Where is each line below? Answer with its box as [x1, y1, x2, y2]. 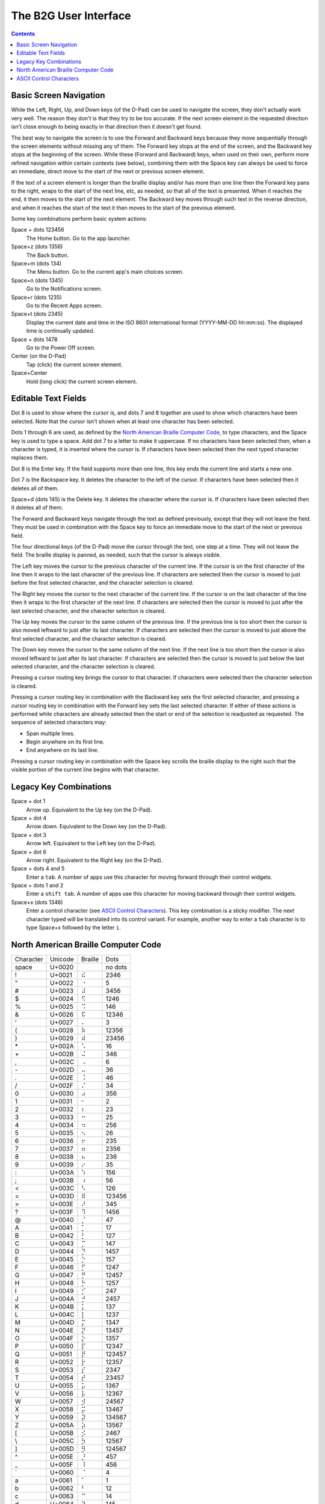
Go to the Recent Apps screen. [26, 302, 102, 309]
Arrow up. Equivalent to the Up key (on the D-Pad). [26, 806, 153, 813]
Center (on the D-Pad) [11, 353, 67, 360]
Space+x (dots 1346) [11, 898, 63, 905]
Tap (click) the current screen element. [26, 361, 123, 368]
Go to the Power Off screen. [26, 344, 96, 351]
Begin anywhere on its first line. [26, 738, 105, 745]
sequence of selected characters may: [11, 719, 107, 726]
